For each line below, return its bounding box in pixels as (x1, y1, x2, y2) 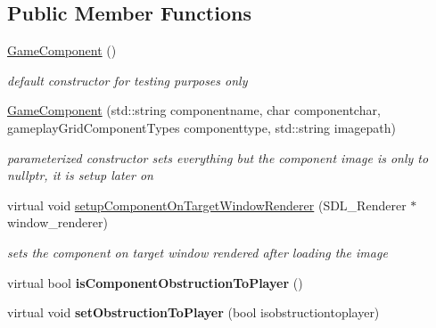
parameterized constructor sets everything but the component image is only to (7, 148, 429, 167)
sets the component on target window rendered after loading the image (7, 242, 388, 261)
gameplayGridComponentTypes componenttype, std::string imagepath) (7, 118, 397, 136)
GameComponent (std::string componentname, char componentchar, (7, 101, 381, 119)
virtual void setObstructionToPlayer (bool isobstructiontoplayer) (7, 303, 380, 322)
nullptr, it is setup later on (7, 166, 153, 184)
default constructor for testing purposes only (7, 70, 248, 89)
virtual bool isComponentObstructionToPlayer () (7, 273, 303, 291)
